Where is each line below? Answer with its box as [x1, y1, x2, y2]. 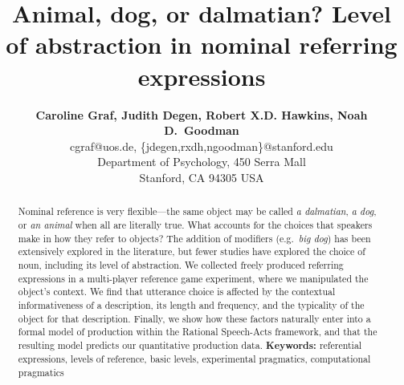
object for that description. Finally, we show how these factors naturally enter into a [18, 311, 371, 325]
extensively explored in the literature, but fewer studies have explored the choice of [18, 245, 365, 258]
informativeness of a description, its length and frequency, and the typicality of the [18, 298, 365, 311]
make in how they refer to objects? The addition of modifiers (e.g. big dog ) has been [18, 231, 371, 245]
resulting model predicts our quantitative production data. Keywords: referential [18, 338, 362, 352]
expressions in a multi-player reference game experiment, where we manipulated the [18, 271, 369, 285]
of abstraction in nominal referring [6, 28, 398, 61]
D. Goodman [164, 122, 239, 139]
